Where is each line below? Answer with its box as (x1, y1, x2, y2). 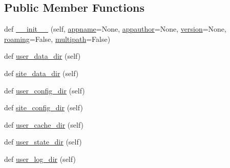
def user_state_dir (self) (4, 136, 82, 147)
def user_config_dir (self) (4, 85, 85, 95)
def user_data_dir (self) (4, 51, 81, 61)
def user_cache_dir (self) (4, 119, 84, 130)
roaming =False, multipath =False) (4, 33, 111, 44)
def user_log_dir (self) (4, 153, 76, 164)
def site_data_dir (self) (4, 67, 79, 78)
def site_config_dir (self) (4, 102, 83, 113)
